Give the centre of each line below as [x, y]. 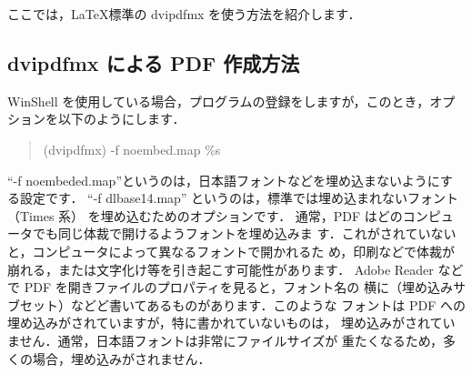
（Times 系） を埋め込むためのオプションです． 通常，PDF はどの [205, 215]
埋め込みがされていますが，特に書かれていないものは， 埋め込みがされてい [231, 323]
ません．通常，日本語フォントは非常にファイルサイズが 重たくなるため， [226, 340]
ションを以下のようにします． [96, 119]
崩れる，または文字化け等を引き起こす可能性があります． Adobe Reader [221, 269]
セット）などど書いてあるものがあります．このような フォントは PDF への [242, 304]
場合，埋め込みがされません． [121, 358]
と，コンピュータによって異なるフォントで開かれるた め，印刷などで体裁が [231, 251]
